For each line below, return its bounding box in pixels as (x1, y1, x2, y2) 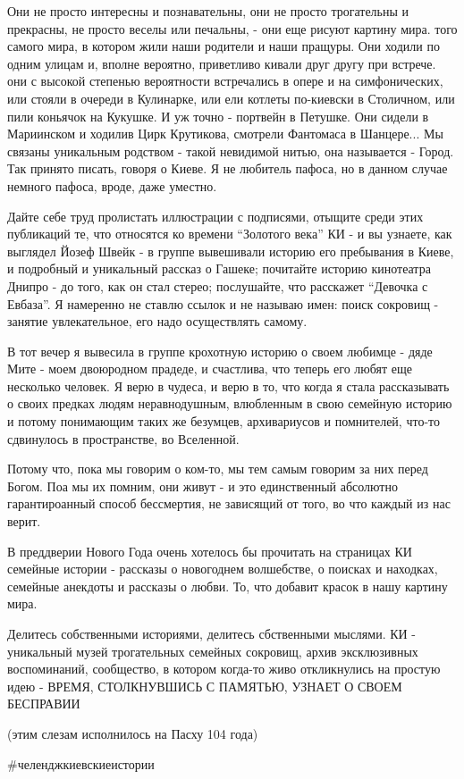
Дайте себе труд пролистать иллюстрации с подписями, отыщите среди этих (7, 206, 424, 225)
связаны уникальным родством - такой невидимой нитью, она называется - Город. (7, 141, 454, 160)
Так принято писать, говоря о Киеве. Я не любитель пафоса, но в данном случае (7, 159, 448, 178)
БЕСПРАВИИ (7, 694, 80, 713)
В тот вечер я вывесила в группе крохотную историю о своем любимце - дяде (7, 341, 433, 360)
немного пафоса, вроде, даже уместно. (7, 176, 217, 195)
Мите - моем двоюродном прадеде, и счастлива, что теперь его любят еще (7, 359, 412, 378)
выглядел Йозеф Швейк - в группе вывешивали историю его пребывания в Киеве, (7, 241, 454, 260)
